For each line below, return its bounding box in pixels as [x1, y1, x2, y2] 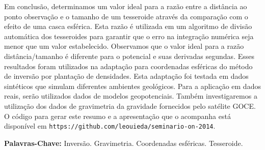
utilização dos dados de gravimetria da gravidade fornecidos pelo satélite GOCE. [4, 100, 256, 111]
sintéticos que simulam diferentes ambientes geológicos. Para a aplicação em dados [4, 80, 261, 91]
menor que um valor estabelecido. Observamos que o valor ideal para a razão [4, 41, 244, 51]
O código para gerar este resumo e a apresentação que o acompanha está [4, 110, 231, 121]
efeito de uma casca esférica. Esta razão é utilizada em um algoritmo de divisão [4, 21, 252, 32]
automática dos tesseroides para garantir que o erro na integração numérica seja [4, 31, 254, 41]
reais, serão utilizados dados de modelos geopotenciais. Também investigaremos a [4, 91, 257, 101]
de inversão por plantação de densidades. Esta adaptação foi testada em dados [4, 71, 249, 81]
